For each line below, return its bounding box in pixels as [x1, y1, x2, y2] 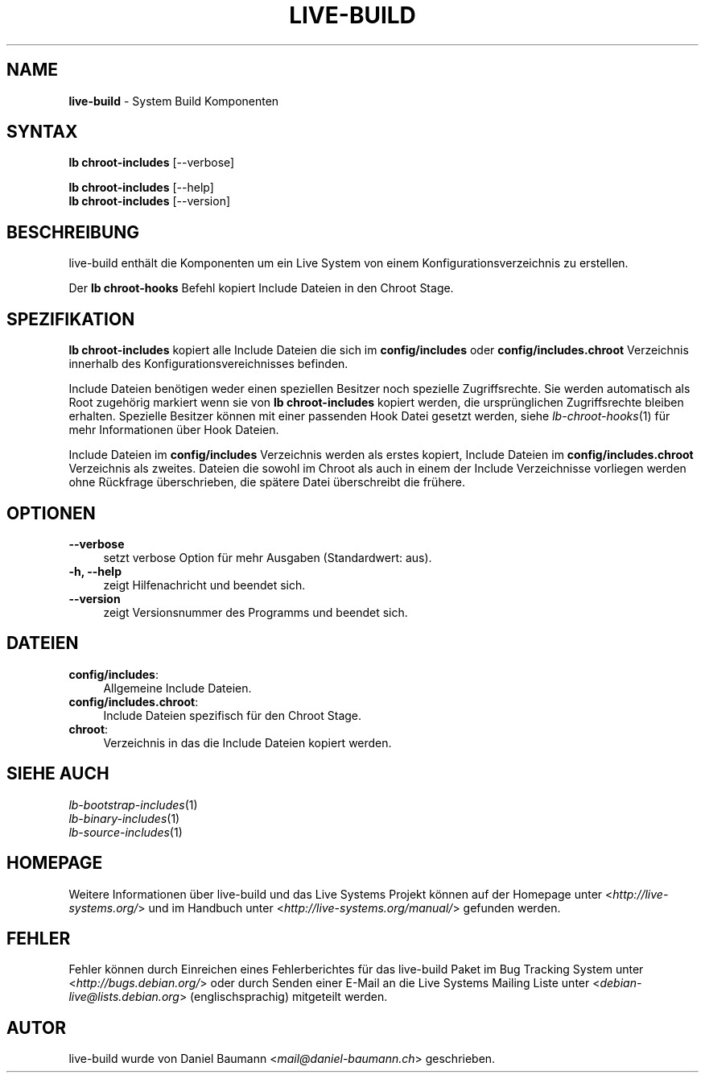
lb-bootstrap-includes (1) [68, 797, 198, 812]
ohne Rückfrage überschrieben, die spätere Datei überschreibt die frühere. [68, 475, 466, 490]
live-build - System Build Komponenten [68, 93, 279, 108]
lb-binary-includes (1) [68, 811, 180, 825]
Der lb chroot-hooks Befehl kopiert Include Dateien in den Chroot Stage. [68, 281, 454, 296]
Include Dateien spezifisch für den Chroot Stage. [103, 708, 362, 722]
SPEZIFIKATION [6, 308, 135, 329]
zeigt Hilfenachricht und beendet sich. [103, 577, 306, 592]
